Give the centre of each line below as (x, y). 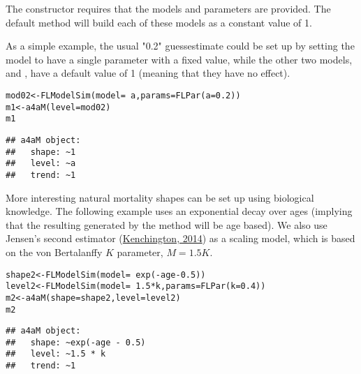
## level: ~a (41, 164)
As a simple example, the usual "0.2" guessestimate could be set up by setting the (180, 46)
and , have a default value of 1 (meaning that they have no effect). (148, 73)
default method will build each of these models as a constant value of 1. (159, 22)
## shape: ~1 (41, 152)
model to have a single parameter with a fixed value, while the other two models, (179, 59)
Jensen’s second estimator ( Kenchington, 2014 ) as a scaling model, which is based (180, 238)
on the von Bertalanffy (54, 252)
